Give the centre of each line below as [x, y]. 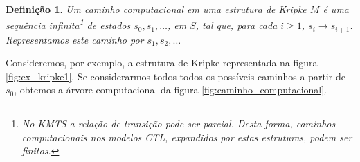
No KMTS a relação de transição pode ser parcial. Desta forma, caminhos [179, 124]
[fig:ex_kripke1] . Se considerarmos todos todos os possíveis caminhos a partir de [175, 76]
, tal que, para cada [236, 25]
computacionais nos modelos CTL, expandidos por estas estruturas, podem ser [187, 137]
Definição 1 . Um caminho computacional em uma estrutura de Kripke [156, 9]
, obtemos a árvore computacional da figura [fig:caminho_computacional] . [171, 90]
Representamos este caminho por [75, 39]
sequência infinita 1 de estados [68, 24]
